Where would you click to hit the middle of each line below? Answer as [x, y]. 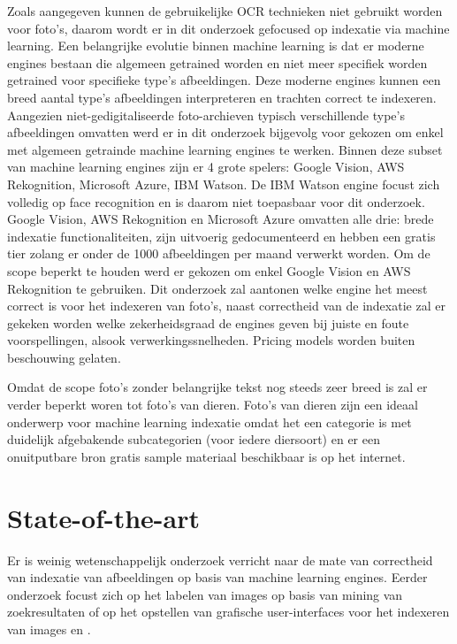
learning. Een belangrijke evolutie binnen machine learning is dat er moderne [216, 46]
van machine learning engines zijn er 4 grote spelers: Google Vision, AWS [206, 167]
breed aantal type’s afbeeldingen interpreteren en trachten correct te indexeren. [222, 97]
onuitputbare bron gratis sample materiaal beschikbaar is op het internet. [206, 456]
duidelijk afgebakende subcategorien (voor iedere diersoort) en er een [194, 439]
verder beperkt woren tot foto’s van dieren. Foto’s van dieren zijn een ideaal [213, 405]
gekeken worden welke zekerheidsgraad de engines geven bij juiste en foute [208, 322]
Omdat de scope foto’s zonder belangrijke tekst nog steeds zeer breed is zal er [217, 387]
